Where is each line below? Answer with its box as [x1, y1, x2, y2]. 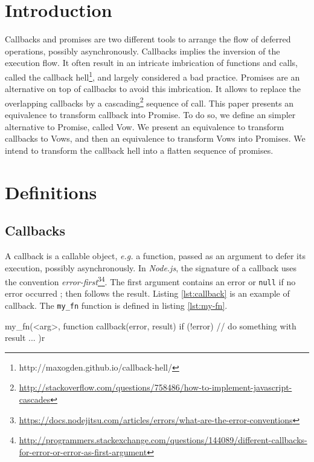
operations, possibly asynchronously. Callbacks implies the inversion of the [5, 44, 280, 57]
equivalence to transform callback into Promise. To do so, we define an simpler [5, 108, 296, 120]
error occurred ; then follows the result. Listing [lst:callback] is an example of [5, 287, 290, 300]
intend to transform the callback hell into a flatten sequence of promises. [5, 144, 274, 156]
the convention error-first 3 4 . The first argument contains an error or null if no [5, 274, 296, 288]
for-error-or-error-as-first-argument [19, 445, 147, 458]
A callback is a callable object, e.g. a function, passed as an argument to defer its [5, 249, 306, 262]
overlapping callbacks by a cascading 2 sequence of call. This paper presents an [5, 94, 294, 109]
